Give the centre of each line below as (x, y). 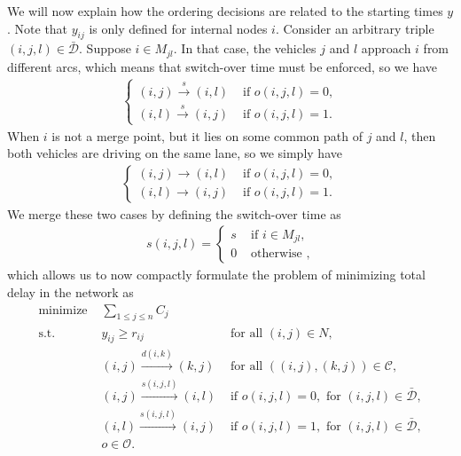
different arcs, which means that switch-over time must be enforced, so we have (223, 66)
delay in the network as (70, 292)
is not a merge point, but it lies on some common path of (207, 135)
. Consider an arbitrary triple (355, 28)
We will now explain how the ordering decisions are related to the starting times (225, 11)
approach (386, 48)
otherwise (277, 254)
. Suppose (105, 48)
